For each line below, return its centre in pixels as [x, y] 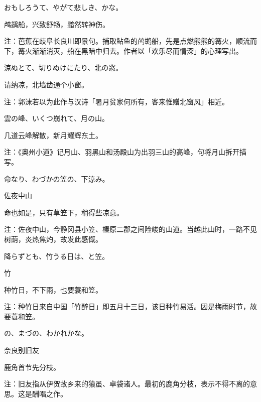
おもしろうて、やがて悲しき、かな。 [63, 7]
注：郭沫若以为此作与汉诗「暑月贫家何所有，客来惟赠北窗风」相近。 [116, 101]
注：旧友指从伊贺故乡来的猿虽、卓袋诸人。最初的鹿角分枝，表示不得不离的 [127, 384]
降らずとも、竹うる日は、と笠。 [57, 256]
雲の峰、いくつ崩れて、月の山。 [56, 118]
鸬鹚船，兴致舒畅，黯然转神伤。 [57, 24]
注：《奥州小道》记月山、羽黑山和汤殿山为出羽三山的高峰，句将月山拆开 [122, 152]
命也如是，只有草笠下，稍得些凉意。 [64, 212]
